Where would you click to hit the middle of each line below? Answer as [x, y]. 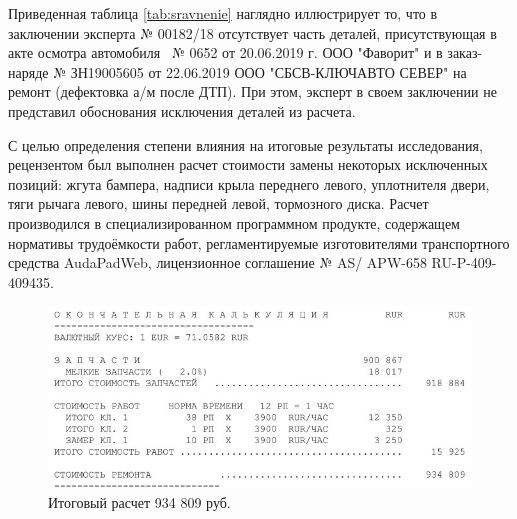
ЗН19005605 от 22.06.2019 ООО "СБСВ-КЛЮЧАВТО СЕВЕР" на [268, 71]
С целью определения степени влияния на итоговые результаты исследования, [245, 144]
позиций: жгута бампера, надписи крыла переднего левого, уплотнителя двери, [249, 183]
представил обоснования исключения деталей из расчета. [182, 110]
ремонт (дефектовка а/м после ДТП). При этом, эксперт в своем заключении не [252, 91]
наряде [28, 71]
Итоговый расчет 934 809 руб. [139, 501]
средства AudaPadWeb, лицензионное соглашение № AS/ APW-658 [217, 262]
